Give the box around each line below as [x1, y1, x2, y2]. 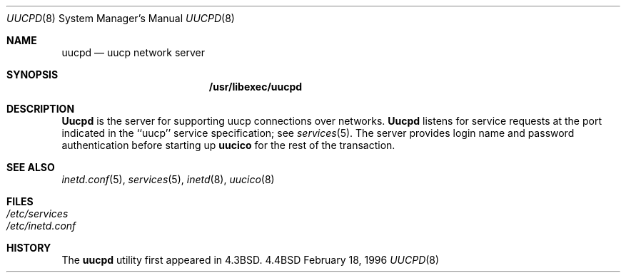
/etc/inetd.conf [6, 220, 76, 232]
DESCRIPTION [6, 103, 75, 115]
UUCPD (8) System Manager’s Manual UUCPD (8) [6, 12, 235, 24]
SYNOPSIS [6, 68, 59, 81]
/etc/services [6, 207, 69, 220]
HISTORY [6, 242, 51, 254]
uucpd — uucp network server [61, 46, 206, 58]
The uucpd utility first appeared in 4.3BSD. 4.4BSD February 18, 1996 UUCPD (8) [61, 254, 440, 266]
